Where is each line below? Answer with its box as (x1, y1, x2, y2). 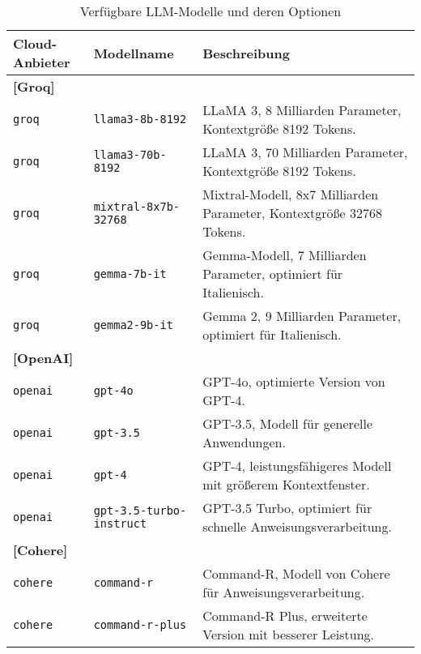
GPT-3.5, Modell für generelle (202, 414, 372, 433)
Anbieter (13, 53, 70, 71)
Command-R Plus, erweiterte (202, 606, 368, 625)
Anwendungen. (202, 433, 286, 451)
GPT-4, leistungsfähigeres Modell (202, 456, 392, 475)
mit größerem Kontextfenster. (202, 475, 370, 494)
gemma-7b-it (93, 267, 167, 280)
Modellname (93, 43, 174, 62)
